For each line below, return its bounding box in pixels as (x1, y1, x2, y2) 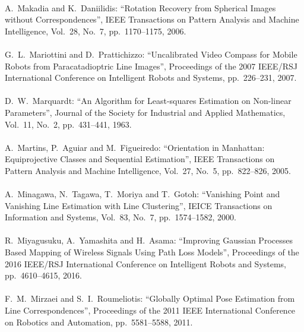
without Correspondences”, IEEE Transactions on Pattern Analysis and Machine (5, 13, 299, 26)
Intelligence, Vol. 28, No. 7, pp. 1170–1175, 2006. (5, 24, 186, 37)
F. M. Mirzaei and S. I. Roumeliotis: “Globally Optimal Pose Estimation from (5, 292, 295, 305)
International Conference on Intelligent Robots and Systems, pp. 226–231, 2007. (5, 71, 297, 84)
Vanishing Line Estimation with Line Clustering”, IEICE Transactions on (5, 199, 273, 211)
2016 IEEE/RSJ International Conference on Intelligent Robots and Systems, (5, 257, 286, 270)
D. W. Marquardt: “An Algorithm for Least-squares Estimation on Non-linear (5, 94, 292, 107)
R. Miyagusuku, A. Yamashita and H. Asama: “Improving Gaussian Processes (5, 234, 293, 246)
